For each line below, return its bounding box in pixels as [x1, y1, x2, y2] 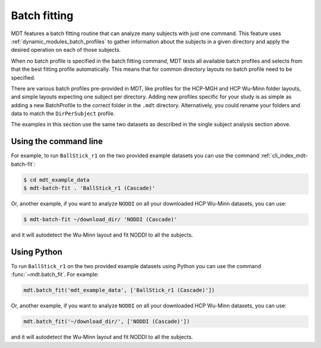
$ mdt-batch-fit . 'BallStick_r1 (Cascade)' [23, 185, 156, 192]
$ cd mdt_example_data [23, 176, 90, 183]
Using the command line [11, 136, 103, 147]
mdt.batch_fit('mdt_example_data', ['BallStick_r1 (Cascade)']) [23, 287, 215, 294]
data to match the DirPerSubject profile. [11, 110, 115, 117]
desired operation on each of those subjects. [11, 46, 121, 54]
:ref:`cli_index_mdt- [260, 152, 309, 159]
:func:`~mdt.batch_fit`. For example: [11, 271, 99, 278]
